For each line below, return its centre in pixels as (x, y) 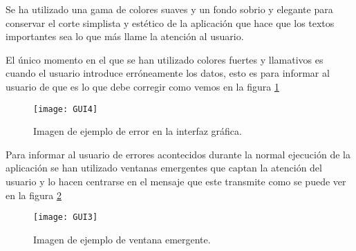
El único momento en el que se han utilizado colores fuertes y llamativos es (165, 59)
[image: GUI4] (66, 109)
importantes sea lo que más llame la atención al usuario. (125, 36)
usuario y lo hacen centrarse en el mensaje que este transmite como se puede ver (176, 181)
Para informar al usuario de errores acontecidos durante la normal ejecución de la (178, 154)
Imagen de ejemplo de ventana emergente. (122, 239)
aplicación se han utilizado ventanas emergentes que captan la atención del (164, 168)
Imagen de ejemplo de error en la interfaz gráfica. (138, 131)
